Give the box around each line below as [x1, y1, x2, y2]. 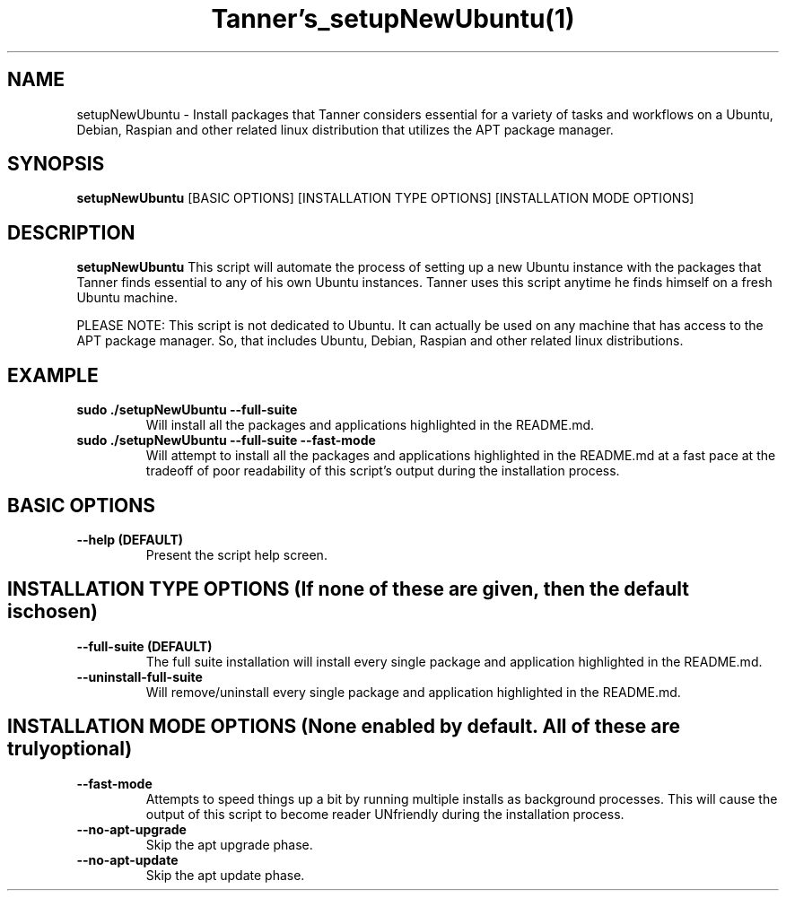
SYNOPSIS [7, 153, 105, 176]
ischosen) [7, 600, 99, 623]
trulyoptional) [7, 737, 133, 761]
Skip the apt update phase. [145, 867, 305, 883]
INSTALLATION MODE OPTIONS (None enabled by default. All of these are [7, 715, 681, 738]
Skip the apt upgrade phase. [145, 836, 313, 852]
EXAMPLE [7, 363, 99, 387]
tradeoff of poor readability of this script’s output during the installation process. [145, 463, 620, 479]
